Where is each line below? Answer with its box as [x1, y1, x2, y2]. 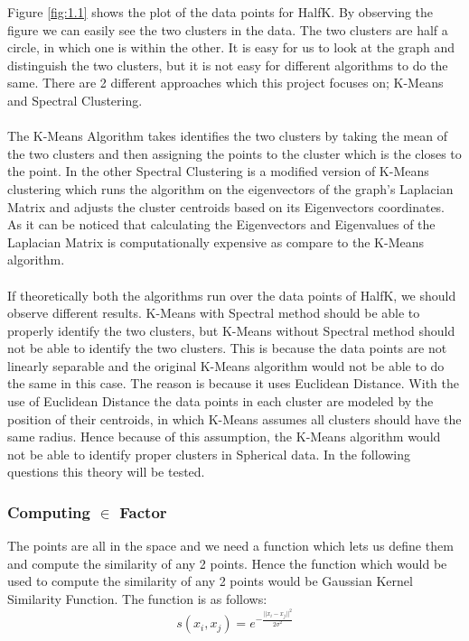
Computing [7, 500, 90, 523]
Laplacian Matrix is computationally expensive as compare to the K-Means [7, 232, 425, 251]
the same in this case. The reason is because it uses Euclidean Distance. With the [7, 374, 459, 393]
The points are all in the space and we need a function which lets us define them [7, 536, 454, 555]
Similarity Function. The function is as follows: [7, 590, 267, 608]
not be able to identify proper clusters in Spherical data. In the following [7, 444, 411, 463]
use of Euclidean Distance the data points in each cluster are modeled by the [7, 392, 434, 411]
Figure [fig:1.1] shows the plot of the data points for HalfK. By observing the [7, 3, 434, 21]
